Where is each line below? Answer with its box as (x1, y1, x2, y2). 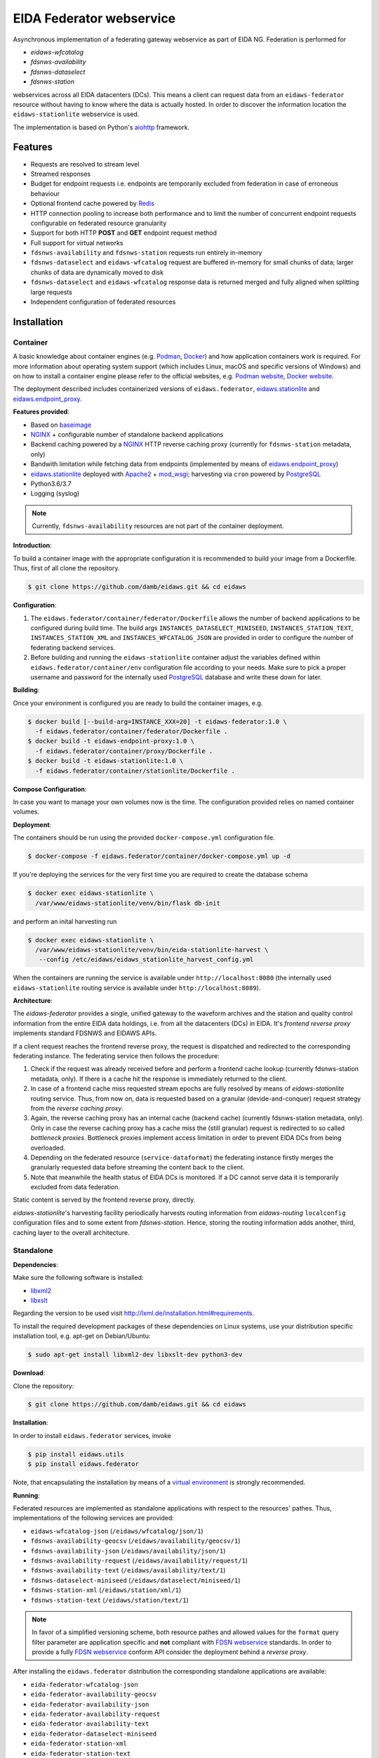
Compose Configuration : (13, 785, 87, 793)
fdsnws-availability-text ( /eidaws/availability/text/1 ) (30, 1566, 226, 1574)
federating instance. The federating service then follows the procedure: (13, 1052, 220, 1060)
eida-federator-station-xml (30, 1740, 128, 1747)
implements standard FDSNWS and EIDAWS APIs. (13, 1029, 157, 1037)
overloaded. (30, 1143, 66, 1152)
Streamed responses (30, 169, 91, 178)
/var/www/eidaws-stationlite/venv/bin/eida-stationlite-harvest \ (35, 946, 269, 954)
